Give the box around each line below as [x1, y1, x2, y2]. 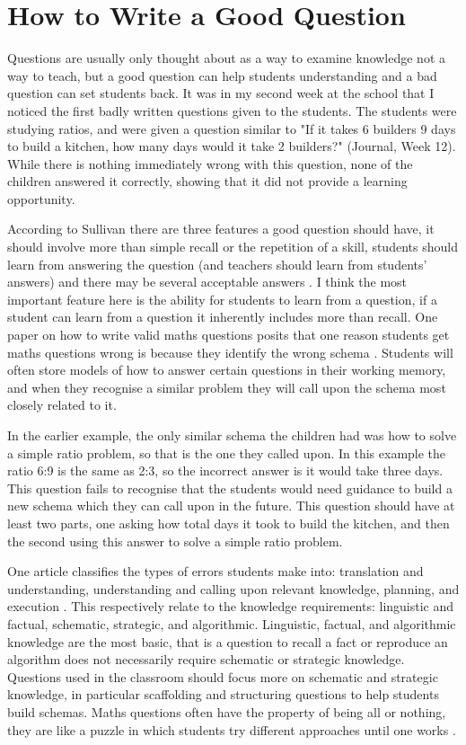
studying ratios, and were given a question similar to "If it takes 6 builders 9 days [7, 119, 456, 137]
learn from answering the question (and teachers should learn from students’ [7, 254, 427, 273]
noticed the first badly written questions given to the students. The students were [7, 101, 457, 120]
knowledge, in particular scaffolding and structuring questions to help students [7, 685, 439, 704]
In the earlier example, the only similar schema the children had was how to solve [7, 426, 457, 444]
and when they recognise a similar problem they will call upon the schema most [7, 377, 446, 396]
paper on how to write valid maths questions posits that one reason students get [7, 325, 450, 344]
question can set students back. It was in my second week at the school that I [7, 84, 435, 102]
